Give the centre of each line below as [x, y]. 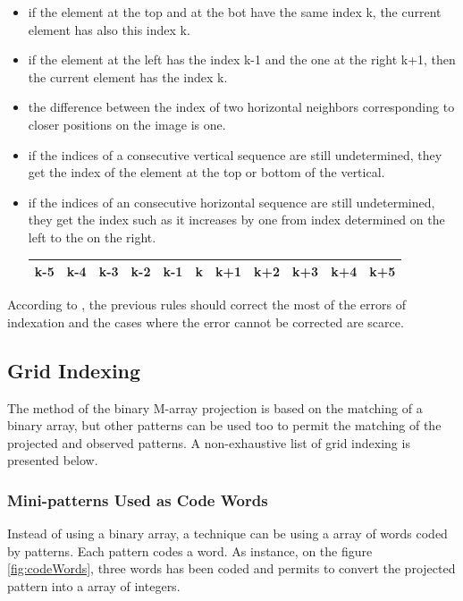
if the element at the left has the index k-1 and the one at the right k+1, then [242, 59]
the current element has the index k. [128, 76]
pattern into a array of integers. [94, 585]
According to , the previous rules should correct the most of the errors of [206, 305]
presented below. [53, 460]
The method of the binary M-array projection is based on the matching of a [215, 407]
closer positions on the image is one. [127, 124]
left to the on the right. [92, 237]
